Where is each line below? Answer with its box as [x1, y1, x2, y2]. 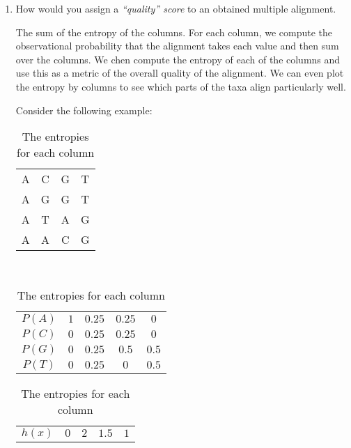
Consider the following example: [15, 102, 153, 117]
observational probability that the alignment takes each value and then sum [15, 38, 339, 53]
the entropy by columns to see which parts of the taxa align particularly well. [15, 79, 346, 93]
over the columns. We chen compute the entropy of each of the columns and [15, 52, 341, 66]
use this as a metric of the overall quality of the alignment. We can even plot [15, 65, 344, 80]
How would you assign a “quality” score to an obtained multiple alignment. [15, 1, 336, 15]
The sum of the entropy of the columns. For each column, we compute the [15, 24, 333, 39]
